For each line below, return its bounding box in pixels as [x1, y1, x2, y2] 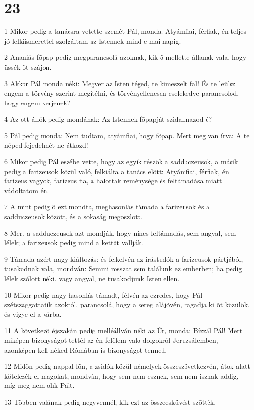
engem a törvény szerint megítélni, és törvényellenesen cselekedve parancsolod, [4, 88, 239, 98]
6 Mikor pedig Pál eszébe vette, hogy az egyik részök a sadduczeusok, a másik [4, 156, 238, 167]
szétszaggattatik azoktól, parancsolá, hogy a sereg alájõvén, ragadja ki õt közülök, [4, 299, 250, 309]
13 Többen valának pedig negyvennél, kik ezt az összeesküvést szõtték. [4, 396, 216, 407]
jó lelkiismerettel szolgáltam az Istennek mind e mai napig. [4, 35, 181, 46]
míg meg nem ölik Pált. [4, 380, 75, 390]
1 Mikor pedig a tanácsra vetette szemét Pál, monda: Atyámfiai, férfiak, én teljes [4, 26, 247, 36]
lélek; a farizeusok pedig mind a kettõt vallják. [4, 237, 143, 248]
